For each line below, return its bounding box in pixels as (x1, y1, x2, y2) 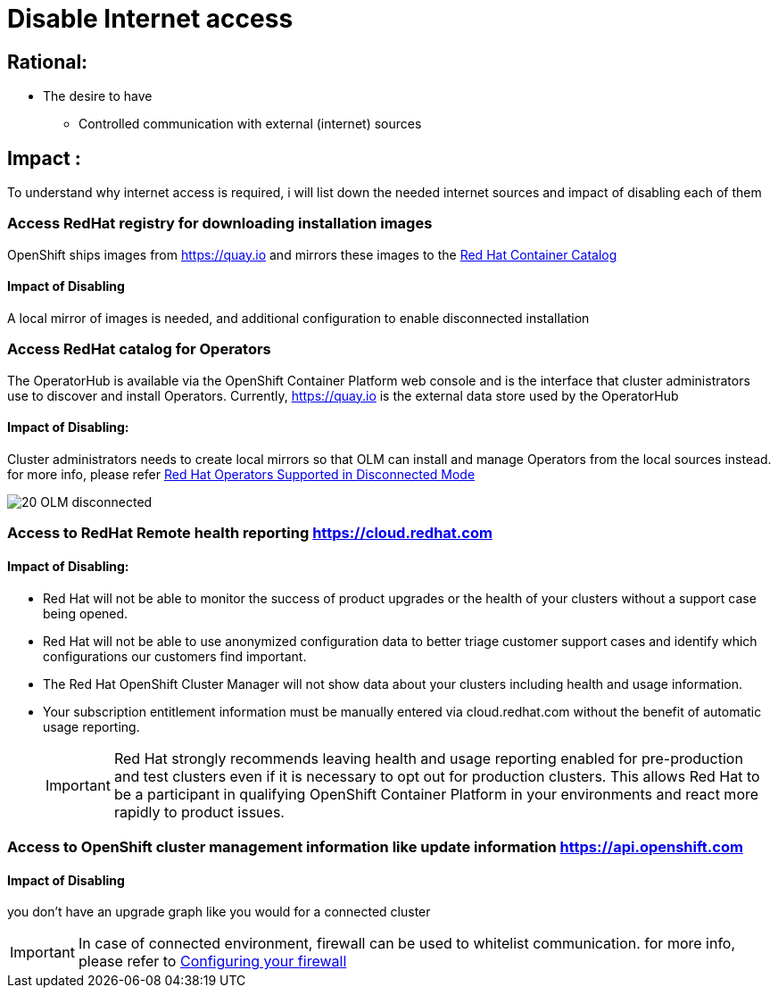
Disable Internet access (7, 4, 294, 34)
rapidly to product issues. (113, 802, 285, 821)
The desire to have (43, 88, 153, 104)
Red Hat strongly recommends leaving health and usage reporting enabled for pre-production (113, 749, 743, 767)
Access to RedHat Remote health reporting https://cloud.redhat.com (7, 524, 492, 543)
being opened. (43, 605, 128, 621)
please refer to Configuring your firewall (78, 952, 347, 971)
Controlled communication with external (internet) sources (79, 116, 422, 132)
